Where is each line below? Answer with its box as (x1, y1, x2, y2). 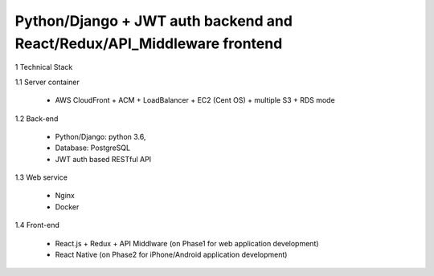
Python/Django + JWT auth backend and (14, 12, 293, 30)
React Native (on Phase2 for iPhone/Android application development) (55, 250, 288, 260)
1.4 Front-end (14, 221, 60, 230)
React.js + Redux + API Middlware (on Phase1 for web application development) (55, 238, 319, 248)
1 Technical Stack (14, 63, 73, 72)
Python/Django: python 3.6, (55, 132, 146, 141)
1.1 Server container (14, 77, 80, 87)
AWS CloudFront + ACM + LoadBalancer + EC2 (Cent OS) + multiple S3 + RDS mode (55, 95, 335, 105)
